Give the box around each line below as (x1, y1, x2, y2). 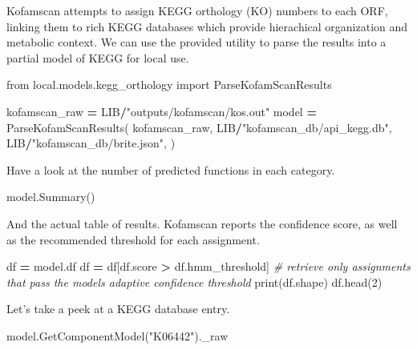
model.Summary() (6, 188, 95, 205)
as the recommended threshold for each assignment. (6, 231, 260, 247)
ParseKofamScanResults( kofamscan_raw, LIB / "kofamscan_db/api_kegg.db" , (6, 119, 392, 135)
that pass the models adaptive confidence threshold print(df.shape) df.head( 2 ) (6, 273, 383, 290)
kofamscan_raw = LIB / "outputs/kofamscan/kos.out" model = (6, 103, 317, 119)
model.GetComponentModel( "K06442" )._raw (6, 327, 229, 344)
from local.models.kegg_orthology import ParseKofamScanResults (6, 76, 332, 93)
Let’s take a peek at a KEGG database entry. (6, 300, 230, 317)
